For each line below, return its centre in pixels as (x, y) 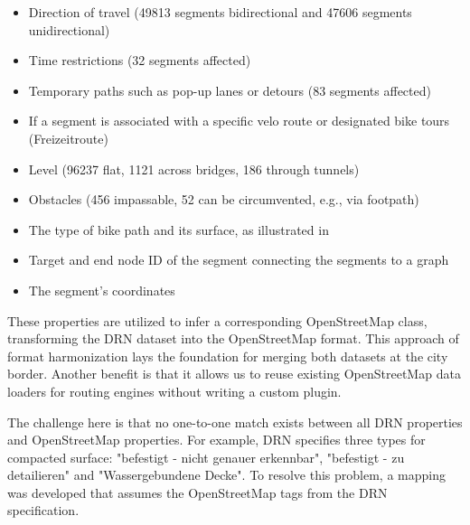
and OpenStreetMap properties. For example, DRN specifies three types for (216, 440)
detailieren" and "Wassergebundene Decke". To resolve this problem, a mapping (226, 475)
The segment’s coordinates (102, 290)
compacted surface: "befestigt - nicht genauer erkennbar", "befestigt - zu (206, 457)
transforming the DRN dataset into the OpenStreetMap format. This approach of (233, 338)
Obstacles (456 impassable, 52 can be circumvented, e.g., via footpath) (224, 199)
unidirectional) (69, 29)
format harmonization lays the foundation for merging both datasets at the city (228, 356)
